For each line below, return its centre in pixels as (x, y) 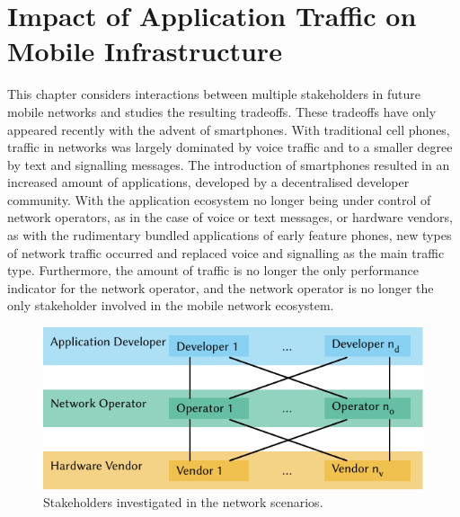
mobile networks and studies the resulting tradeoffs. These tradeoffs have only (222, 111)
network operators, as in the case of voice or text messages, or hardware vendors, (230, 217)
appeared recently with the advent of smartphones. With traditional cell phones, (229, 129)
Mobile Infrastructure (145, 51)
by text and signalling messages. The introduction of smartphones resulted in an (229, 164)
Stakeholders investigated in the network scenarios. (183, 502)
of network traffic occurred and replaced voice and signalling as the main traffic (226, 252)
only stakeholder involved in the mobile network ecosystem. (171, 305)
